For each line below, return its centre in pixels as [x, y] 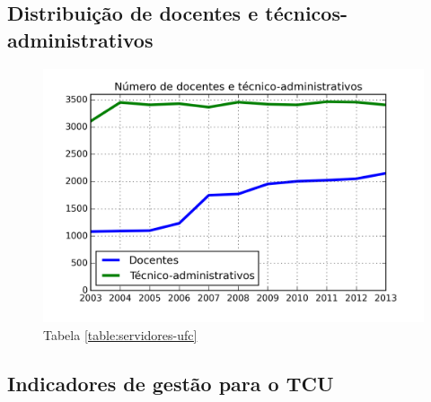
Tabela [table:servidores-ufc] [120, 334]
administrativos [80, 39]
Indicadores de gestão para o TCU [171, 383]
